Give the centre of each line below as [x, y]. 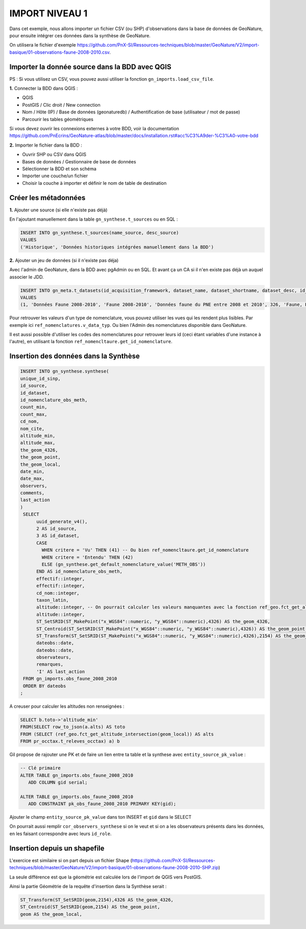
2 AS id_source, [57, 529]
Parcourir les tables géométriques [58, 119]
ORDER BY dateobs [45, 686]
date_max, [32, 479]
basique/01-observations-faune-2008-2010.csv [59, 52]
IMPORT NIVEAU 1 [48, 13]
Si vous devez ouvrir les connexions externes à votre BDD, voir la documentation [94, 128]
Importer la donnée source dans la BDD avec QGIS [91, 67]
